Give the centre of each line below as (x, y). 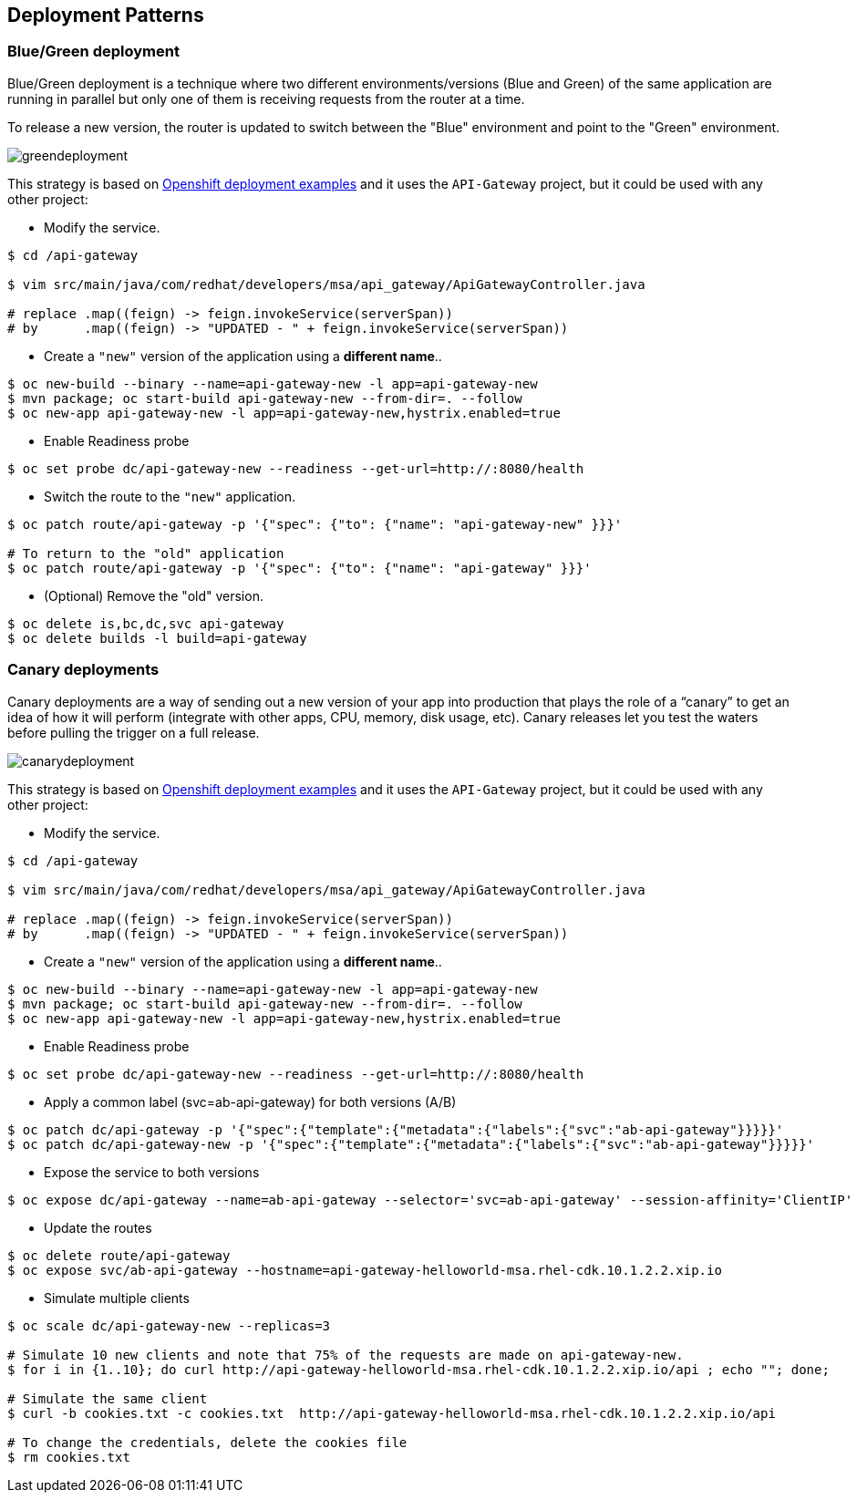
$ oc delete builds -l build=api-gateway (157, 638)
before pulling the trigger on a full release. (134, 732)
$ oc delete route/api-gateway (119, 1255)
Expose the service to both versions (152, 1172)
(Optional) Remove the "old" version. (154, 595)
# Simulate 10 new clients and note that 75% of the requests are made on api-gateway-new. (346, 1355)
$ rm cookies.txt (69, 1457)
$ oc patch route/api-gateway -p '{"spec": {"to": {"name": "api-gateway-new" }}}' (315, 524)
